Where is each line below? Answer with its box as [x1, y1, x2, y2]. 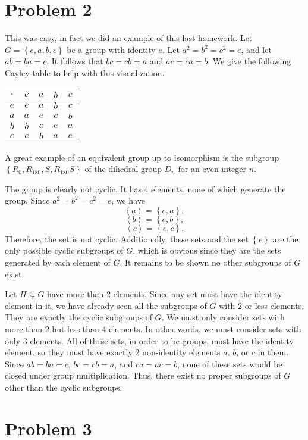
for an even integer [178, 163, 246, 175]
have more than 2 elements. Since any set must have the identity [47, 288, 282, 300]
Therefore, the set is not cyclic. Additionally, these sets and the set [5, 232, 249, 245]
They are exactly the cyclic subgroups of [5, 311, 152, 323]
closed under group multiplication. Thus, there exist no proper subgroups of [5, 369, 281, 382]
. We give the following [208, 55, 291, 67]
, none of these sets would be [177, 357, 282, 370]
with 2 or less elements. [219, 299, 304, 311]
